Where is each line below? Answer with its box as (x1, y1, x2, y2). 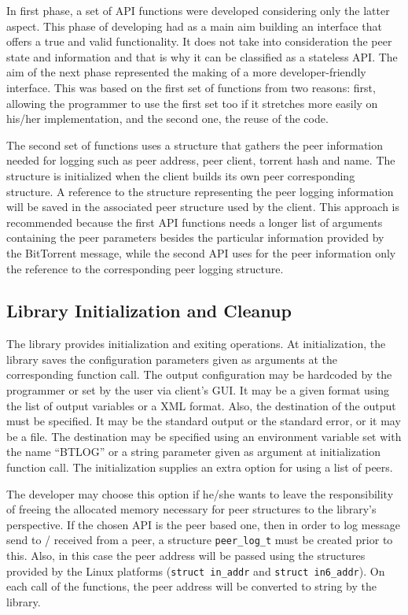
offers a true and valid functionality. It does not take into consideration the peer (6, 33, 392, 50)
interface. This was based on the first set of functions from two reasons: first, (6, 79, 376, 95)
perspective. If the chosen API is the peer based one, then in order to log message (6, 516, 400, 532)
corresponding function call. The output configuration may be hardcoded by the (6, 366, 392, 383)
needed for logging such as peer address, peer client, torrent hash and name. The (6, 152, 395, 169)
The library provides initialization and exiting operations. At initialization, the (6, 335, 386, 352)
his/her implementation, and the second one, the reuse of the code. (6, 110, 329, 127)
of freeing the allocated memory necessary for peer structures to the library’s (6, 501, 377, 517)
